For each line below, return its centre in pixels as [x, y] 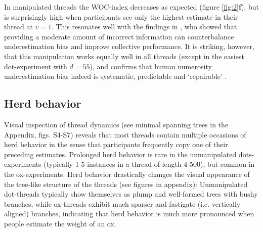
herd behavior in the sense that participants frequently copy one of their [116, 144]
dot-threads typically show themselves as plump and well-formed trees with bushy [131, 194]
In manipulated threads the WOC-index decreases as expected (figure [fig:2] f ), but [131, 7]
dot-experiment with [36, 66]
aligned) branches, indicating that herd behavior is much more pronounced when [129, 214]
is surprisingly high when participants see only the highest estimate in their [121, 16]
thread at [18, 27]
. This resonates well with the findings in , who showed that [144, 27]
